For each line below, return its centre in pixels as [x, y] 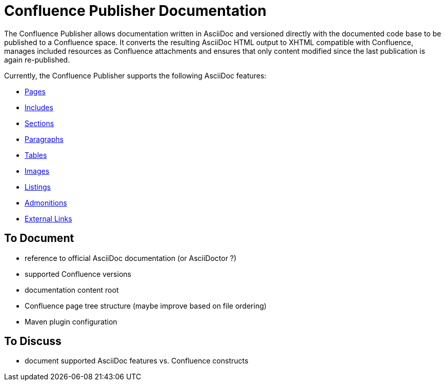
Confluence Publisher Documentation [135, 11]
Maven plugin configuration [71, 321]
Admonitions [46, 202]
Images [37, 171]
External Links [48, 218]
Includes [39, 107]
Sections [39, 123]
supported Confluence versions [78, 274]
